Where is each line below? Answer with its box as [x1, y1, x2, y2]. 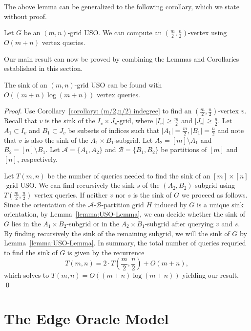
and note [217, 125, 244, 135]
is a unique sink [196, 199, 244, 209]
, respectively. [17, 154, 58, 164]
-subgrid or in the [66, 218, 119, 228]
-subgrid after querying [145, 218, 214, 228]
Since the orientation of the [4, 199, 86, 209]
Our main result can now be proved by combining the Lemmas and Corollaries [4, 53, 239, 64]
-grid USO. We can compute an [67, 27, 162, 38]
